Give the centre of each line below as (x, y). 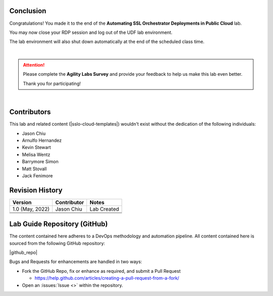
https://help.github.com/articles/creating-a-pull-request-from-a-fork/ (107, 278)
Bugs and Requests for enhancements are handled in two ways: (76, 262)
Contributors (30, 112)
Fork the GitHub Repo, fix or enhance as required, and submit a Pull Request (101, 271)
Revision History (36, 190)
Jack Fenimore (37, 176)
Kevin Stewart (36, 147)
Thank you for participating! (52, 83)
